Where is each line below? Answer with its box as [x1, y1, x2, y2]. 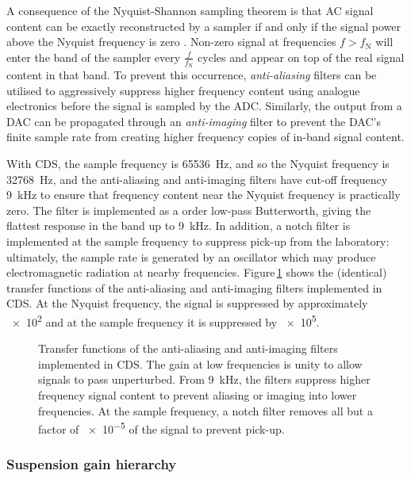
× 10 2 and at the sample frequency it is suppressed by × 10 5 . [11, 311, 320, 330]
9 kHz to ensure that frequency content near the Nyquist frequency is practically [6, 186, 401, 203]
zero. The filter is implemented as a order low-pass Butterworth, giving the [6, 201, 371, 218]
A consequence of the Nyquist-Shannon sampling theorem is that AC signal [6, 2, 374, 18]
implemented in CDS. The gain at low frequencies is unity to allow [38, 355, 363, 372]
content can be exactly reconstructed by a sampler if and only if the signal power [6, 17, 401, 34]
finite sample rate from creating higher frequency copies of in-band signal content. [6, 128, 405, 145]
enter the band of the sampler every [6, 48, 181, 65]
